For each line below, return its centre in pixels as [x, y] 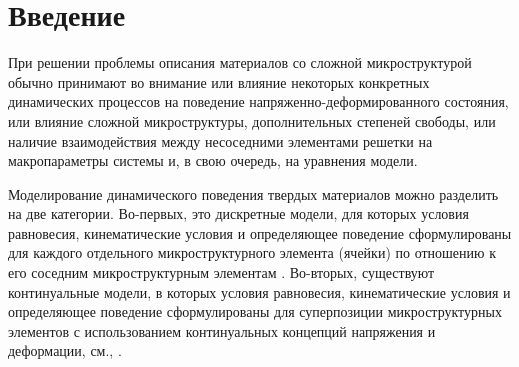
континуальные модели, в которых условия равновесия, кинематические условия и [259, 291]
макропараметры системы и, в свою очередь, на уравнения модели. [213, 160]
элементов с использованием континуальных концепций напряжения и [222, 330]
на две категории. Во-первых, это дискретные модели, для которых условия [238, 213]
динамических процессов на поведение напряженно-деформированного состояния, [258, 101]
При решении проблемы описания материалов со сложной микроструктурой [240, 62]
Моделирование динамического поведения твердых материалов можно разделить [253, 193]
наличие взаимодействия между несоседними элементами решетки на [220, 140]
